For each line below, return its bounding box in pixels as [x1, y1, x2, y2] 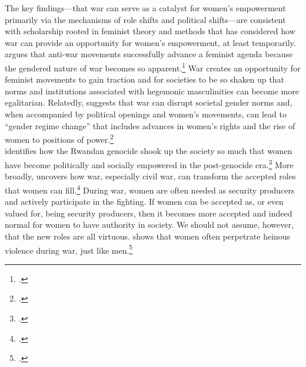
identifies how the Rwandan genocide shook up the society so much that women [5, 145, 292, 157]
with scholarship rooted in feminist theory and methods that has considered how [5, 25, 295, 37]
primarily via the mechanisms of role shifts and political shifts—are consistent [5, 13, 286, 25]
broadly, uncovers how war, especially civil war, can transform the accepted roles [5, 170, 296, 182]
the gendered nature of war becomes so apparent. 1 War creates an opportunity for [5, 60, 301, 74]
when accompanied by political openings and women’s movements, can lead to [5, 108, 287, 120]
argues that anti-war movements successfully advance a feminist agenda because [5, 48, 293, 60]
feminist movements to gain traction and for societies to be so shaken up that [5, 73, 284, 86]
